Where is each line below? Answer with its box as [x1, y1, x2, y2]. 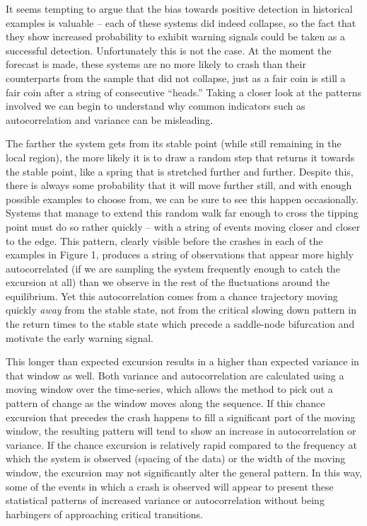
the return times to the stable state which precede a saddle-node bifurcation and [6, 316, 355, 331]
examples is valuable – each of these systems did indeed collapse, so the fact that [6, 15, 356, 30]
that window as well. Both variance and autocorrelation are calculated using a [6, 367, 344, 382]
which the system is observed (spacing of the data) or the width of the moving [6, 451, 346, 466]
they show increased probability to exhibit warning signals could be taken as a [6, 29, 346, 44]
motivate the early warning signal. [6, 330, 153, 345]
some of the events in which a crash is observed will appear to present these [6, 479, 334, 493]
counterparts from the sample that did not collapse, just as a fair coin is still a [6, 70, 346, 85]
